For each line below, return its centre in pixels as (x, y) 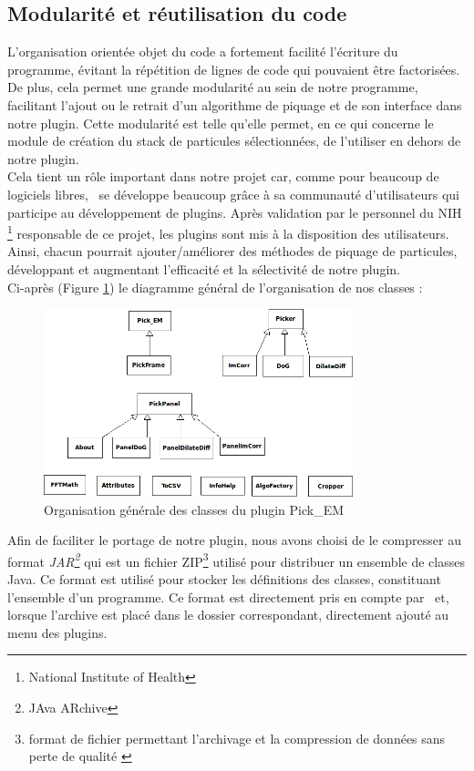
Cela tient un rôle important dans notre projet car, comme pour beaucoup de (223, 176)
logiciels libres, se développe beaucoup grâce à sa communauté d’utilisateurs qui (234, 194)
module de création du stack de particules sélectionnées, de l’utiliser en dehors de (234, 141)
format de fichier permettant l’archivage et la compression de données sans (237, 738)
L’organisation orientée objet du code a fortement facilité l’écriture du (203, 51)
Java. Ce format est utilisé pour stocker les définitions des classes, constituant (224, 578)
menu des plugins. (57, 632)
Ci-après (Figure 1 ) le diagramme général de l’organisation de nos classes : (215, 287)
